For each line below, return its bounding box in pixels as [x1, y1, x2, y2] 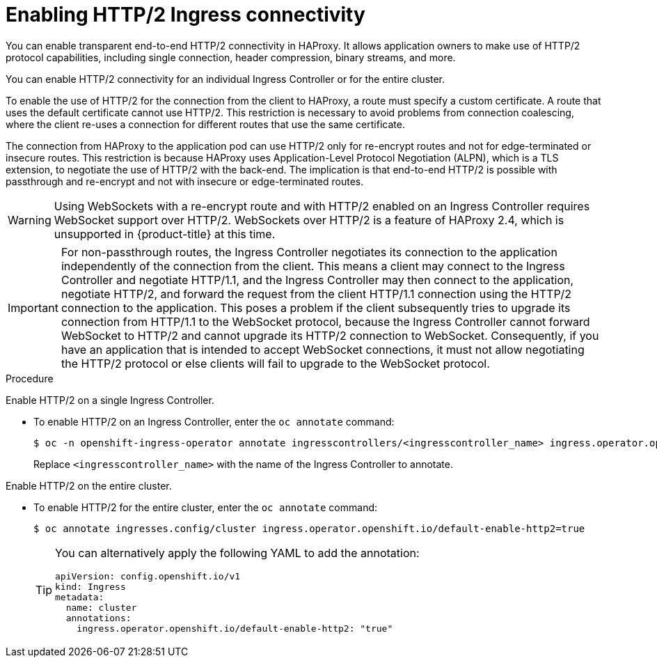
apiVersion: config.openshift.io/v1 [55, 570, 241, 582]
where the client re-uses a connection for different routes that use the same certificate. [6, 118, 405, 130]
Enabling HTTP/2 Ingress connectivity [6, 3, 365, 26]
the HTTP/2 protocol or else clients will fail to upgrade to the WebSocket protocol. [61, 356, 490, 370]
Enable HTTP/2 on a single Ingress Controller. [6, 393, 214, 406]
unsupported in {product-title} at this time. [54, 226, 276, 241]
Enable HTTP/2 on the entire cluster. [6, 479, 172, 492]
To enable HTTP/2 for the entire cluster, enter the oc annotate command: [33, 501, 378, 513]
